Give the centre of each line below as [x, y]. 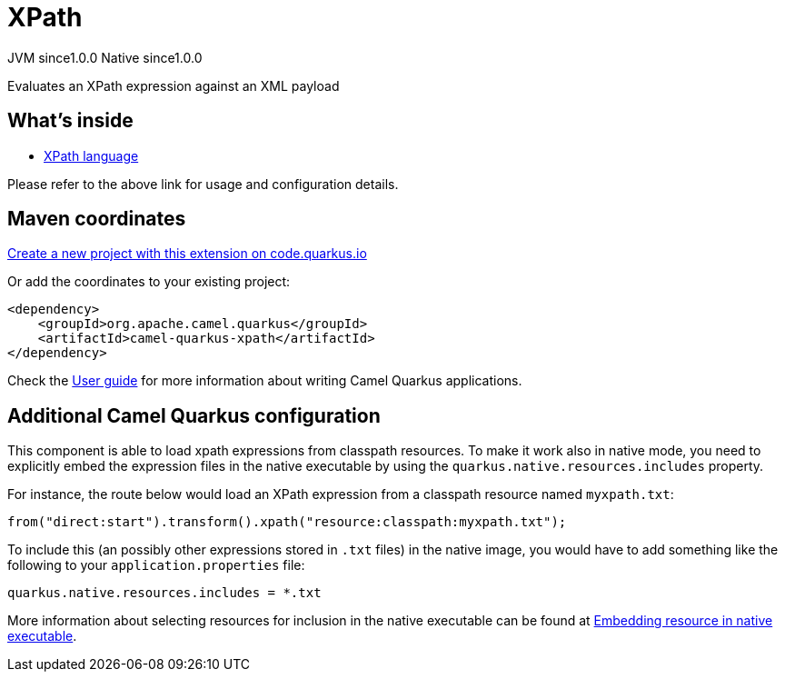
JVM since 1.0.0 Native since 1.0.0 [105, 57]
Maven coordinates [97, 219]
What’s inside [70, 121]
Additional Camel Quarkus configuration [194, 415]
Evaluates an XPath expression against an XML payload [174, 85]
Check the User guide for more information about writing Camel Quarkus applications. [265, 381]
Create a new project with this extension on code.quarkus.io [187, 254]
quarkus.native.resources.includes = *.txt [164, 593]
